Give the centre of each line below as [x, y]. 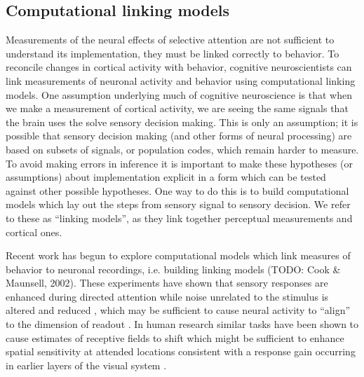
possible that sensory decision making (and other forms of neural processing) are [179, 136]
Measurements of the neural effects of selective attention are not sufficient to [170, 40]
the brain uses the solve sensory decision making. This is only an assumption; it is [182, 122]
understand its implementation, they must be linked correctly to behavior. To [173, 53]
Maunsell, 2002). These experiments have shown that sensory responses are [167, 283]
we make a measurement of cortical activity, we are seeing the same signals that [177, 108]
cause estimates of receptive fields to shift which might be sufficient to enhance [175, 337]
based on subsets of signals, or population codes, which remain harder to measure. [182, 149]
